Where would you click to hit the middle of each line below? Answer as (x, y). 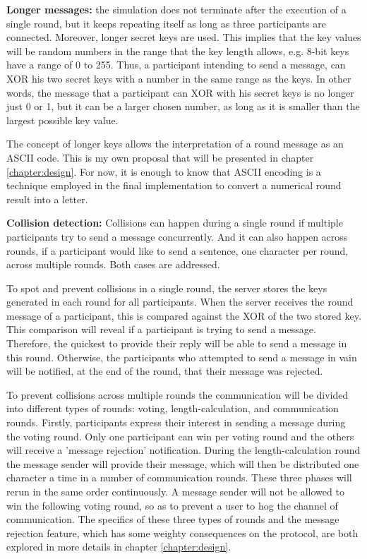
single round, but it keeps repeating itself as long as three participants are (166, 23)
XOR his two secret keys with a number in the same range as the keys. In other (179, 78)
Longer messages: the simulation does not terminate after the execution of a (176, 9)
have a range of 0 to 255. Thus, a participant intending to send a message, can (176, 65)
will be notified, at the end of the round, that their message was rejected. (165, 371)
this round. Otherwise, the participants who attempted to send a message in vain (182, 357)
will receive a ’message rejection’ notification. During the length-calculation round (183, 450)
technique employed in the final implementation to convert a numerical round (174, 185)
